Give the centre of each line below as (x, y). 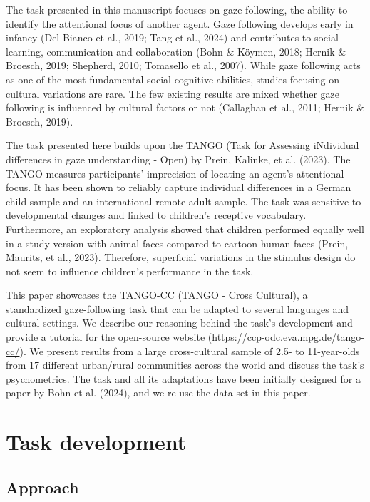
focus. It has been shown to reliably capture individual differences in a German (179, 187)
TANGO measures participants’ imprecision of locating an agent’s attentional (175, 173)
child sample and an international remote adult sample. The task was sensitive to (184, 201)
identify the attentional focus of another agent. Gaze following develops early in (180, 23)
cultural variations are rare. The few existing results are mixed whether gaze (173, 93)
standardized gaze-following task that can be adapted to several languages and (178, 308)
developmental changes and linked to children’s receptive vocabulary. (156, 215)
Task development (96, 442)
